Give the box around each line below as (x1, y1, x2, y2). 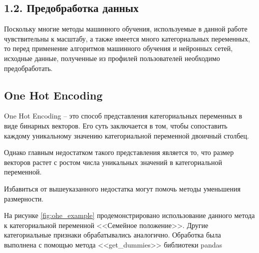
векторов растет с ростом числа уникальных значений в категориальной (4, 156, 222, 167)
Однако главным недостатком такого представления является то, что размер (4, 147, 234, 157)
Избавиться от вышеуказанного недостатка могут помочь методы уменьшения (4, 183, 241, 193)
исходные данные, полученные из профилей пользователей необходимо (4, 52, 220, 63)
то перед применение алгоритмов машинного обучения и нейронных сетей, (4, 43, 233, 53)
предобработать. (4, 62, 53, 73)
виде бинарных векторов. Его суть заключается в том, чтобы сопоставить (4, 120, 228, 130)
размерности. (4, 193, 44, 203)
